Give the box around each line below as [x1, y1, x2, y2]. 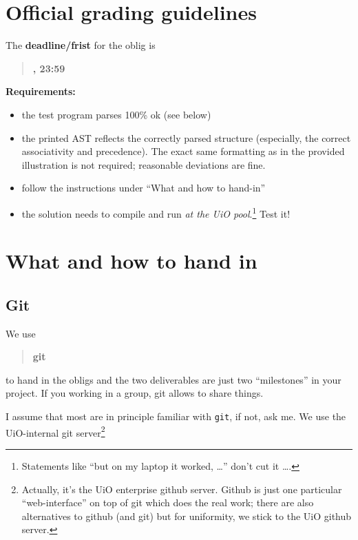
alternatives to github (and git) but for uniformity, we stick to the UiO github [21, 508, 352, 523]
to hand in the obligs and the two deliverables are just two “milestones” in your [6, 372, 341, 386]
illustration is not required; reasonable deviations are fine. [21, 157, 266, 172]
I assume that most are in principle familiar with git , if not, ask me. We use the [6, 409, 346, 424]
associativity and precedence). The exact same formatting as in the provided [21, 144, 345, 158]
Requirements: [6, 84, 76, 98]
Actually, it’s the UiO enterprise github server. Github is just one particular [21, 481, 342, 496]
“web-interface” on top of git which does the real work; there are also [21, 495, 314, 510]
